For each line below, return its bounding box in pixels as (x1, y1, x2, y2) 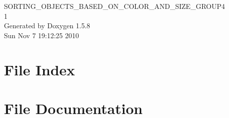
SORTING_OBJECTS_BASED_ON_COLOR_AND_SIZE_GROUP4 (4, 1, 225, 11)
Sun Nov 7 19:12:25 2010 (4, 30, 79, 40)
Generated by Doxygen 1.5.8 (4, 20, 90, 31)
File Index (4, 59, 75, 79)
